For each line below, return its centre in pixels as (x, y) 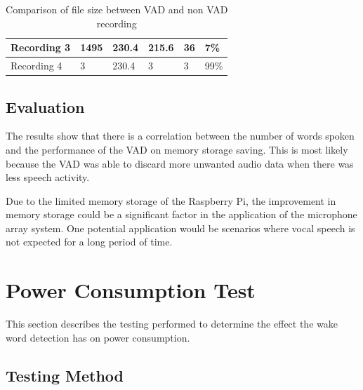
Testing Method (65, 375)
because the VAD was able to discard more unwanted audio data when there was (180, 163)
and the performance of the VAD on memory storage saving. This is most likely (177, 149)
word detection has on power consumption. (98, 337)
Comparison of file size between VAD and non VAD (117, 9)
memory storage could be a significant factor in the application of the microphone (181, 214)
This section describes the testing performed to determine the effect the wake (172, 324)
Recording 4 (37, 66)
